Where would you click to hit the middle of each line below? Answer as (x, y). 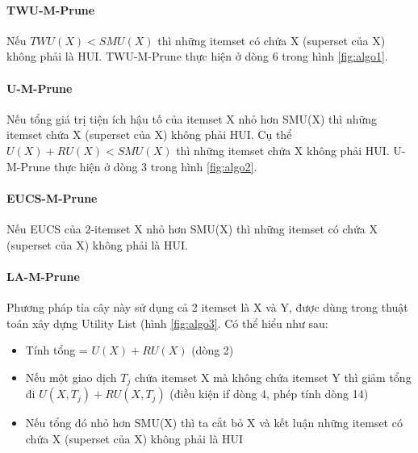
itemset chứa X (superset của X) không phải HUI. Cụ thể (149, 134)
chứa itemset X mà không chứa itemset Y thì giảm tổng (273, 377)
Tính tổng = (56, 350)
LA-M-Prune (43, 276)
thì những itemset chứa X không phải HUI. (283, 150)
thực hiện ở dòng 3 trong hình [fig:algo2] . (155, 166)
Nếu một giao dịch (71, 377)
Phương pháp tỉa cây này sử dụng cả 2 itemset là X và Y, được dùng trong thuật (207, 306)
